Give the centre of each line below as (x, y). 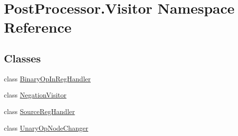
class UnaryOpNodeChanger (46, 127)
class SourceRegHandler (40, 111)
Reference (38, 27)
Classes (22, 58)
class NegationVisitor (35, 95)
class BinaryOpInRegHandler (47, 78)
